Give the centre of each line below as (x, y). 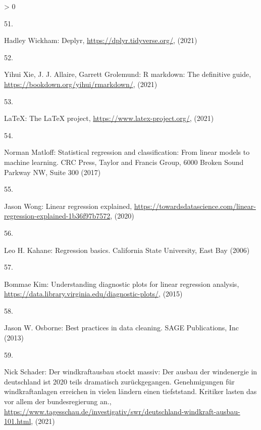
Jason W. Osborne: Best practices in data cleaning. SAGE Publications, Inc (121, 328)
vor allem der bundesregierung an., (58, 401)
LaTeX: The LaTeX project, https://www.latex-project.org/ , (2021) (109, 118)
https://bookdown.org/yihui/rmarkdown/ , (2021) (81, 84)
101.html (18, 421)
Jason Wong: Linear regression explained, (68, 206)
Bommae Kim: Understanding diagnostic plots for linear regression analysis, (122, 284)
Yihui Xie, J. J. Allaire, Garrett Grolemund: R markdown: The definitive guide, (128, 74)
